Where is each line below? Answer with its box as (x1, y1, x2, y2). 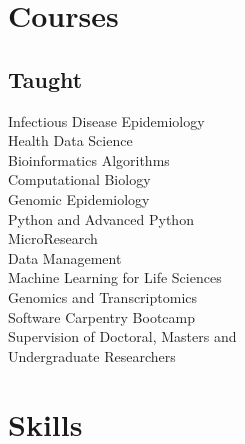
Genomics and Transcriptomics (8, 286, 198, 307)
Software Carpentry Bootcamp (8, 306, 195, 327)
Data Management (8, 247, 122, 268)
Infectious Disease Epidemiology (8, 110, 205, 131)
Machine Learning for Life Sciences (8, 267, 222, 288)
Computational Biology (8, 169, 151, 190)
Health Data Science (8, 130, 133, 151)
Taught (8, 63, 83, 94)
